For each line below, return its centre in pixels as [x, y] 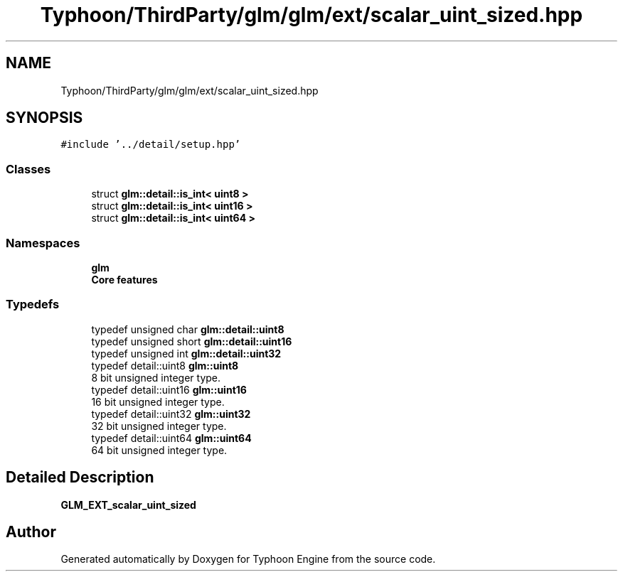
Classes [28, 169]
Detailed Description [80, 478]
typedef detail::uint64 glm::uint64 [171, 438]
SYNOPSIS [44, 118]
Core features [124, 279]
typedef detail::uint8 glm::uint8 [165, 365]
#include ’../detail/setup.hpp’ [151, 145]
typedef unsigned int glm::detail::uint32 [186, 353]
